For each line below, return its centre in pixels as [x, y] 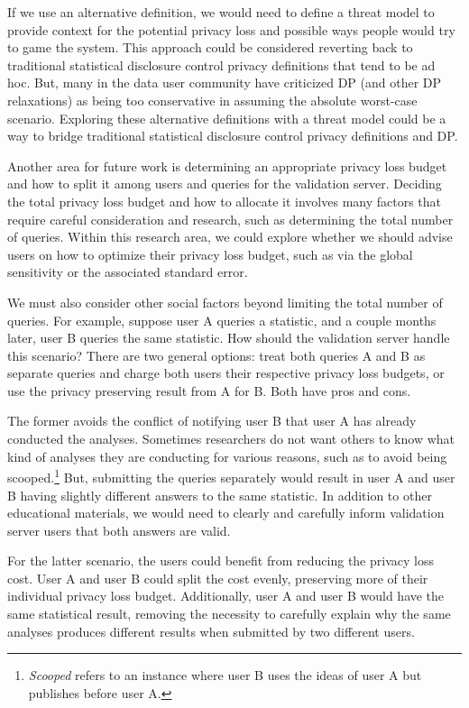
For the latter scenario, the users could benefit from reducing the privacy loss [221, 561]
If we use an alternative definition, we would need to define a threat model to [221, 12]
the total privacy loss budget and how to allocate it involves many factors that [225, 201]
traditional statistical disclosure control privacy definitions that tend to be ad [221, 64]
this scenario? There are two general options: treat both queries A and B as [216, 355]
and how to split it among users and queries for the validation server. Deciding [225, 184]
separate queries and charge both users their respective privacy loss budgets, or [226, 373]
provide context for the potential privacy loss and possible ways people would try [231, 29]
